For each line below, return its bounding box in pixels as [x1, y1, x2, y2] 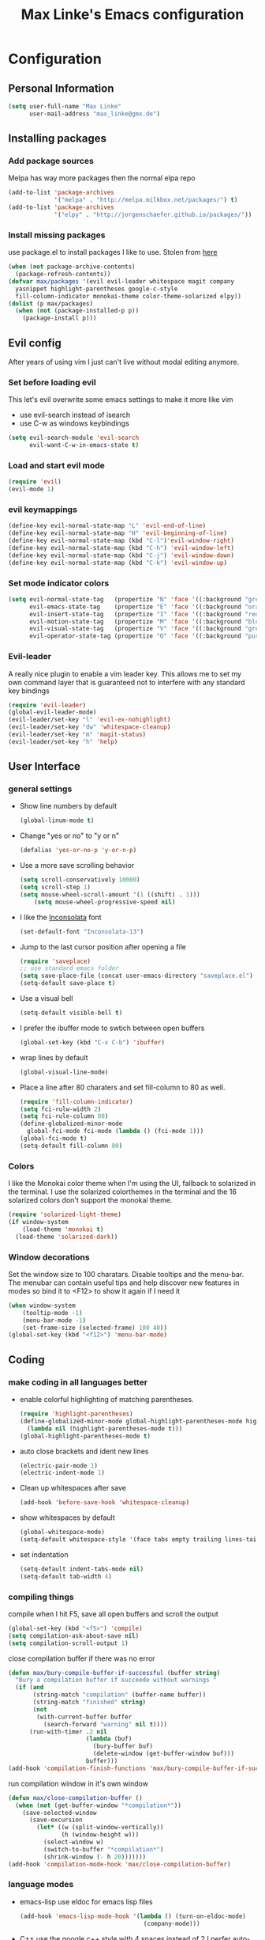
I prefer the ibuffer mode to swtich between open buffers [19, 1023, 205, 1033]
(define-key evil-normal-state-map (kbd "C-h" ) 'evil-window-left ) [8, 544, 235, 552]
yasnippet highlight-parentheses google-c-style [15, 285, 178, 293]
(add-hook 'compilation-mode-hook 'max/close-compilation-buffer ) [8, 1860, 231, 1868]
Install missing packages [8, 229, 106, 241]
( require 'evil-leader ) [8, 701, 87, 709]
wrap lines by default [19, 1052, 88, 1062]
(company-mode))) [143, 1919, 200, 1927]
